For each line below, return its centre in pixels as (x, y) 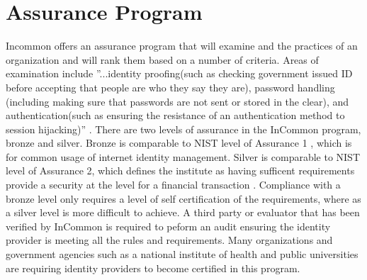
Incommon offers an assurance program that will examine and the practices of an (182, 46)
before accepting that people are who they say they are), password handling (170, 87)
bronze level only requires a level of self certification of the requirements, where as (183, 198)
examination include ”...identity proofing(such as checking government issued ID (179, 73)
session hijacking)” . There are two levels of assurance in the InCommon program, (183, 129)
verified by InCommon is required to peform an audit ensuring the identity (168, 226)
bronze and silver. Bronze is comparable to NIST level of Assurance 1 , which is (179, 143)
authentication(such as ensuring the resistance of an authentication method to (175, 115)
